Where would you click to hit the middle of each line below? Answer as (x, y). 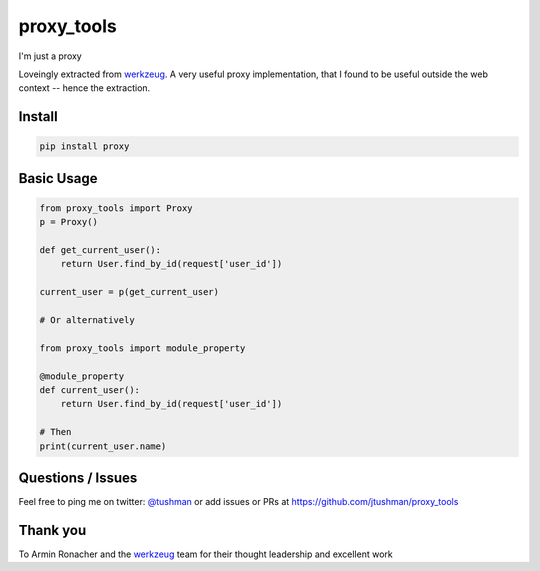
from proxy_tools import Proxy (116, 208)
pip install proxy (84, 146)
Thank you (52, 530)
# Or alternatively (87, 320)
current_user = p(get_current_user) (129, 292)
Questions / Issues (78, 477)
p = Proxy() (69, 222)
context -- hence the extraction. (84, 88)
